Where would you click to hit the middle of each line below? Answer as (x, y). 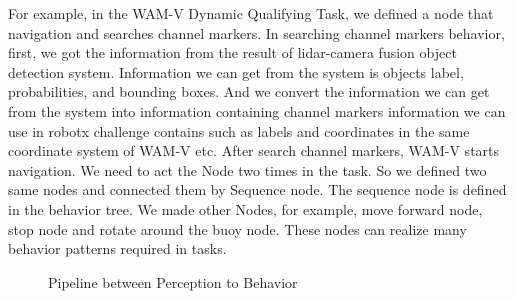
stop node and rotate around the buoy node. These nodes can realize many (237, 228)
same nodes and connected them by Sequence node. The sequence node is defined (257, 189)
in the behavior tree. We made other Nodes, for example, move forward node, (245, 208)
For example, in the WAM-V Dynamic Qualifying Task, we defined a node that (251, 13)
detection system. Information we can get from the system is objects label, (236, 71)
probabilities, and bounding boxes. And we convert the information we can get (249, 91)
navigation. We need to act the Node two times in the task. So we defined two (247, 169)
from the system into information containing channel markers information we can (257, 110)
